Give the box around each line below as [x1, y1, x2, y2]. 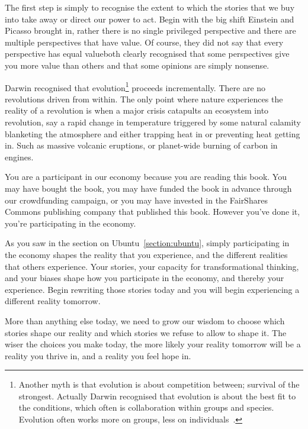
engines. [5, 150, 34, 163]
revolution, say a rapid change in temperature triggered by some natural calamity [5, 116, 301, 128]
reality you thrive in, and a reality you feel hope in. [5, 349, 191, 362]
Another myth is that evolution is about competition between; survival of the [18, 378, 300, 391]
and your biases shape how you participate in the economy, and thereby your [5, 272, 284, 284]
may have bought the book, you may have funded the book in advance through [5, 182, 292, 194]
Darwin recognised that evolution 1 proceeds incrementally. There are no [5, 79, 266, 93]
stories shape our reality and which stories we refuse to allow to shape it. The [5, 326, 287, 338]
